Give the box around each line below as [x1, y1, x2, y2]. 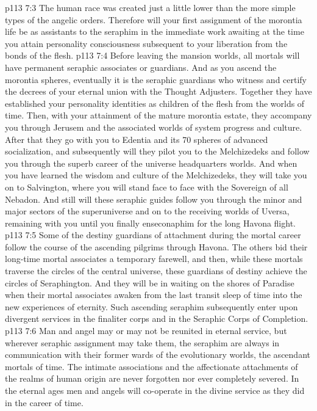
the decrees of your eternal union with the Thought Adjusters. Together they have [5, 85, 312, 98]
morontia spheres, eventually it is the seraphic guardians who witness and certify [5, 73, 307, 85]
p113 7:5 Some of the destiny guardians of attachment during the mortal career [5, 228, 301, 241]
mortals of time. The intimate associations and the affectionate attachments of [5, 360, 298, 373]
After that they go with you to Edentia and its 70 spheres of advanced [5, 133, 268, 145]
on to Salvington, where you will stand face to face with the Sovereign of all [5, 180, 288, 193]
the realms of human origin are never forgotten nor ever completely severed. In [5, 372, 299, 385]
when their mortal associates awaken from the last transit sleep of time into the [5, 288, 302, 301]
